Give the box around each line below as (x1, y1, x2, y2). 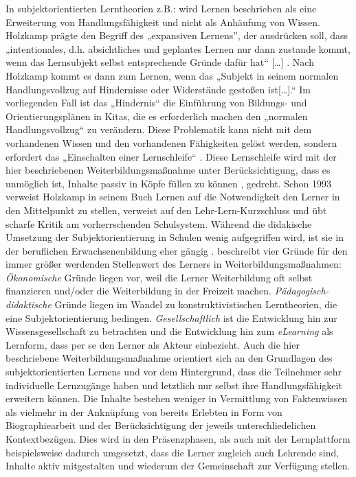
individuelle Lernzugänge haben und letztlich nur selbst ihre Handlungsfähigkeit (5, 377, 342, 392)
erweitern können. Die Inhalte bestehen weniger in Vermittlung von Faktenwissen (5, 391, 348, 406)
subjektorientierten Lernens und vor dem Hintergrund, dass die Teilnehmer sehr (5, 364, 342, 379)
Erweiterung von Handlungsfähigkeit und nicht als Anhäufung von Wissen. (5, 14, 320, 29)
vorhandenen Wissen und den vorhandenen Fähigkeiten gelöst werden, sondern (5, 135, 337, 150)
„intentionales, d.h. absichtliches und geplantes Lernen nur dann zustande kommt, (5, 41, 351, 56)
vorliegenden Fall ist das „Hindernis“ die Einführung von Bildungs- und (5, 95, 307, 110)
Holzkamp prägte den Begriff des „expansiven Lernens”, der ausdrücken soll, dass (5, 28, 348, 43)
